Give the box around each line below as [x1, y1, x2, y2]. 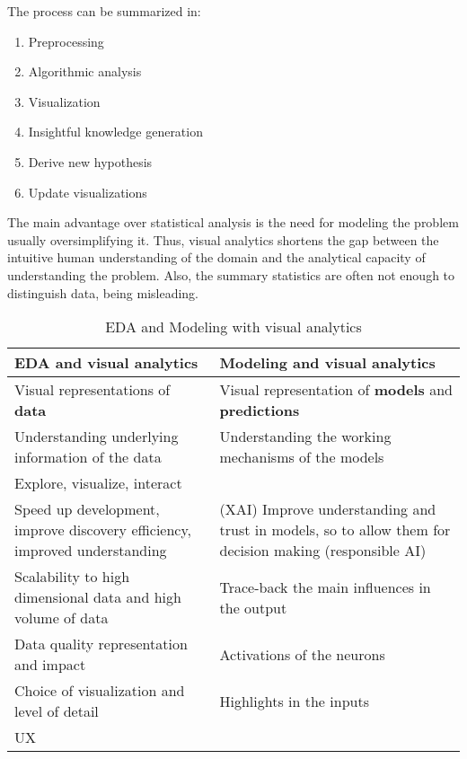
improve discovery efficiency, [14, 519, 192, 541]
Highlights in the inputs [219, 690, 369, 711]
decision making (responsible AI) [219, 540, 427, 561]
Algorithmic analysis [28, 62, 142, 81]
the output [219, 596, 287, 618]
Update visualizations [28, 182, 147, 201]
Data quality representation [14, 633, 188, 655]
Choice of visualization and [14, 680, 185, 702]
